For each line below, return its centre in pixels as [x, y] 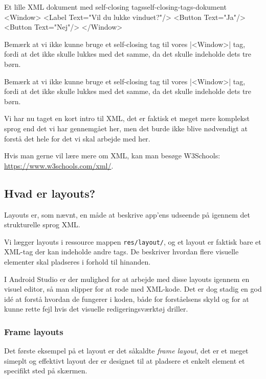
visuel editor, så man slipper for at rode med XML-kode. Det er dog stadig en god [133, 289]
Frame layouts [34, 331]
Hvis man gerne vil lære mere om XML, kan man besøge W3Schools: [112, 156]
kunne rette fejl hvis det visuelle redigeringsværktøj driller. [96, 309]
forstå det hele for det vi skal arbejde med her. [77, 138]
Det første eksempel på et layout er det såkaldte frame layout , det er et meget [126, 351]
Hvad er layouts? [50, 193]
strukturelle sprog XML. [42, 224]
